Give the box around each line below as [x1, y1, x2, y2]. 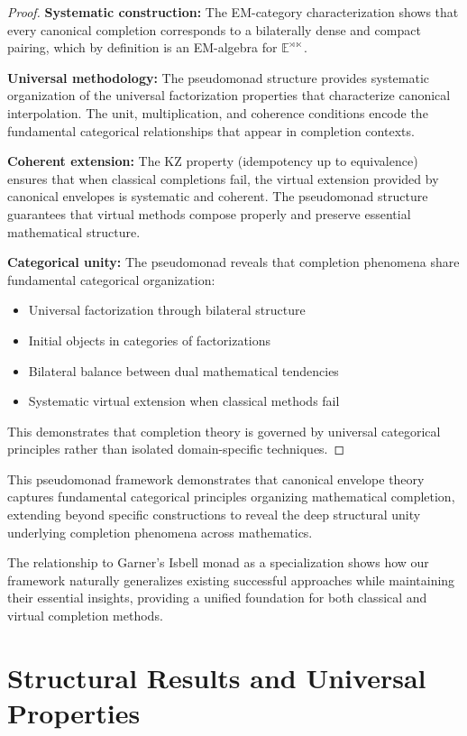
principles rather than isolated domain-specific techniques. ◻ [7, 439, 345, 458]
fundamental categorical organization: [7, 270, 215, 289]
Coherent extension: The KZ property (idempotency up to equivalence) [7, 152, 418, 170]
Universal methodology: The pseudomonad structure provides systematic [7, 68, 430, 87]
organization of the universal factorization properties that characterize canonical [7, 86, 451, 105]
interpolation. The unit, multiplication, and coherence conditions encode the [7, 103, 428, 122]
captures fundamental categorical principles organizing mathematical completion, [7, 487, 455, 506]
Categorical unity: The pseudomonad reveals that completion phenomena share [7, 253, 460, 271]
